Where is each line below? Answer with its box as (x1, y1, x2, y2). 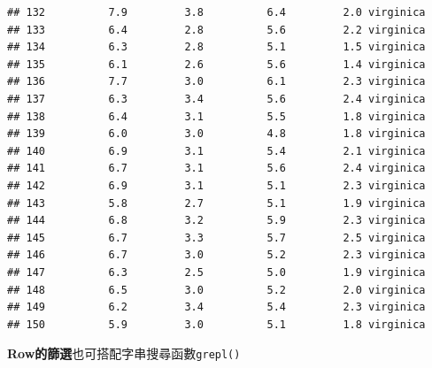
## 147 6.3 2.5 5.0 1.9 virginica (7, 265, 426, 279)
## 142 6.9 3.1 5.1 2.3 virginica (7, 179, 426, 192)
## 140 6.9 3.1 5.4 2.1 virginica (7, 144, 426, 157)
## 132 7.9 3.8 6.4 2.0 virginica (7, 6, 426, 19)
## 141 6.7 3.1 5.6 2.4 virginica (7, 162, 426, 175)
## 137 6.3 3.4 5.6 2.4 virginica (7, 92, 426, 105)
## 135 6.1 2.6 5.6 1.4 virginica (7, 57, 426, 71)
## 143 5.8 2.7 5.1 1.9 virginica (7, 196, 426, 210)
